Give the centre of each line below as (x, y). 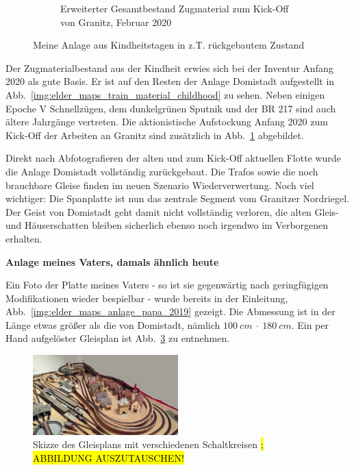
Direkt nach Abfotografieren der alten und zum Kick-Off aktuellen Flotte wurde (173, 158)
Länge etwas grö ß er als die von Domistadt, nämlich (113, 324)
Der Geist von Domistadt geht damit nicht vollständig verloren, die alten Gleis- (172, 211)
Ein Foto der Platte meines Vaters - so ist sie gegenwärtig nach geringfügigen (167, 285)
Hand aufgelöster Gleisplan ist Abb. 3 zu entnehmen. (118, 338)
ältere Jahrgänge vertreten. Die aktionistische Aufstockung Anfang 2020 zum (167, 122)
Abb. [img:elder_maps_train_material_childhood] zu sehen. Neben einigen (165, 94)
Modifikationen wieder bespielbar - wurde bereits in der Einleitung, (147, 298)
